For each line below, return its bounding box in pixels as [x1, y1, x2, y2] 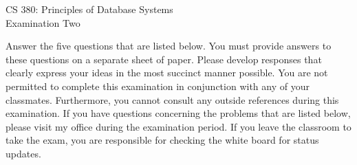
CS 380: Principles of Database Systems [6, 2, 173, 16]
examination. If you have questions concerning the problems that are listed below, [6, 106, 351, 120]
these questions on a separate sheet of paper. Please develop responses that [6, 52, 322, 66]
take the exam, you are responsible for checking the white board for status [6, 133, 319, 147]
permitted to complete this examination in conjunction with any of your [6, 78, 310, 93]
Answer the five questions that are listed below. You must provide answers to [6, 38, 332, 53]
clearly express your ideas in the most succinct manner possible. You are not [6, 65, 328, 80]
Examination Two [6, 15, 80, 30]
